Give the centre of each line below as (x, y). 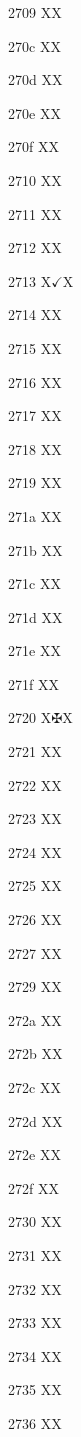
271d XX (35, 616)
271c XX (34, 583)
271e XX (34, 650)
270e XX (34, 112)
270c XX (34, 45)
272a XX (35, 1019)
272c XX (34, 1087)
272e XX (34, 1154)
